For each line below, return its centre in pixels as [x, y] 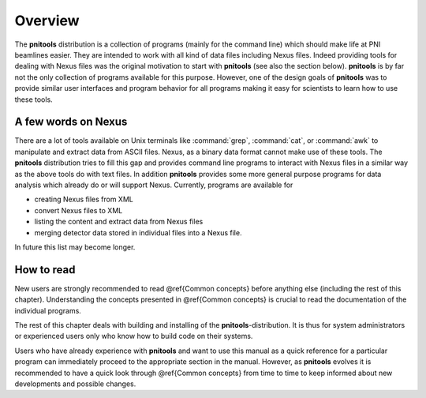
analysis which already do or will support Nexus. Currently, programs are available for [154, 185]
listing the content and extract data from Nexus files [119, 222]
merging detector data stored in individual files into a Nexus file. [138, 232]
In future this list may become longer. [75, 247]
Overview [47, 21]
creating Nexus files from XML [84, 199]
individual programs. [48, 310]
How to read [45, 270]
